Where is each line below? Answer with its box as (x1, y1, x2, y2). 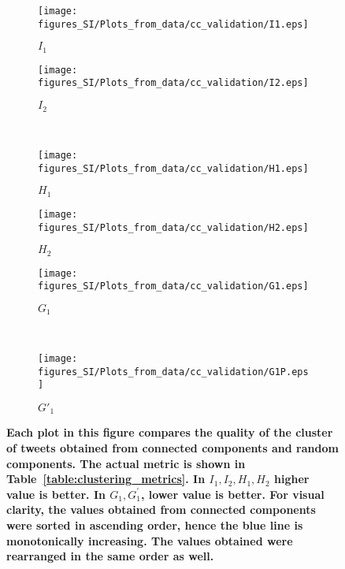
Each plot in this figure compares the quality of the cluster (6, 424, 333, 441)
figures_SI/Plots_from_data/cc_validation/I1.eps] (38, 18, 309, 30)
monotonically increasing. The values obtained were (6, 532, 293, 549)
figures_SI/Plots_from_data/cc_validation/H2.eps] (38, 221, 309, 233)
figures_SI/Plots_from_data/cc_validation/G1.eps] (38, 281, 309, 292)
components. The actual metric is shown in (6, 455, 246, 471)
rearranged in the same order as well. (6, 548, 214, 564)
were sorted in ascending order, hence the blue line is (6, 517, 303, 533)
